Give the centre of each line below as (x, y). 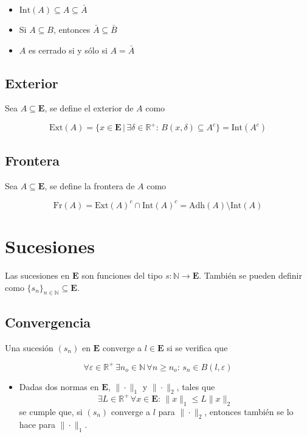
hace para (37, 425)
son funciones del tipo (122, 275)
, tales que (196, 386)
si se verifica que (197, 347)
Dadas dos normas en (59, 386)
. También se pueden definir (250, 275)
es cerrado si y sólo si (68, 50)
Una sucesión (29, 347)
